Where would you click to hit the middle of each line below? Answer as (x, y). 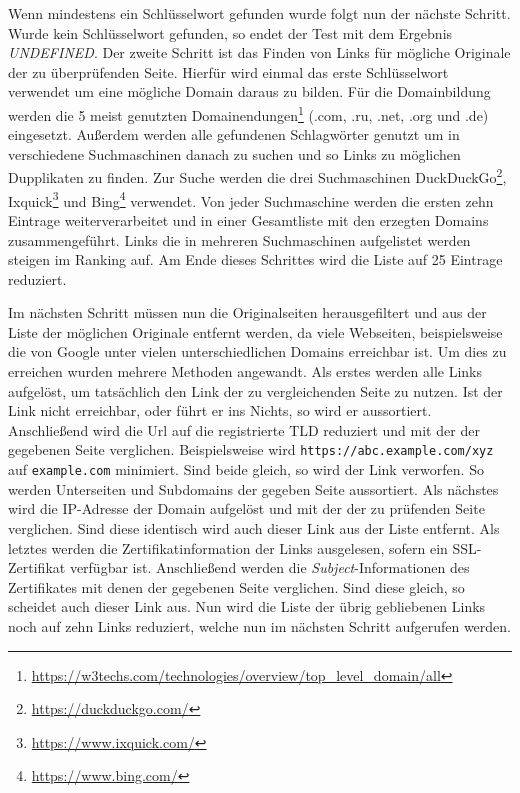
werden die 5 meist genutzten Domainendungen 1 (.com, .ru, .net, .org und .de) (248, 113)
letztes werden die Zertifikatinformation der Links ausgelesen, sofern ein (228, 547)
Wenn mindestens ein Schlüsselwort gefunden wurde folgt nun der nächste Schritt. (259, 13)
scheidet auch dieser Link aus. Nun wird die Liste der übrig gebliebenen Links (247, 606)
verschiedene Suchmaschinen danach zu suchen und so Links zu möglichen (234, 153)
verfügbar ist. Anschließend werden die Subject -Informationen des (269, 567)
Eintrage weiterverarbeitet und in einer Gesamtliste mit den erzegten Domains (248, 219)
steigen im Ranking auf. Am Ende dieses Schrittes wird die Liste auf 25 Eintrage (255, 259)
